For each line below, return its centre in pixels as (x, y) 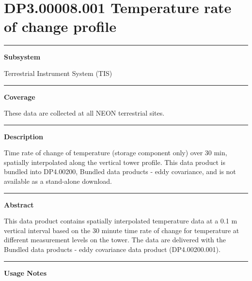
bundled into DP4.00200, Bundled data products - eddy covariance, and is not (120, 171)
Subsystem (22, 57)
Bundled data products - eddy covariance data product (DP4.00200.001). (112, 249)
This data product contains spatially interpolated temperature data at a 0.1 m (121, 221)
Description (24, 136)
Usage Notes (25, 273)
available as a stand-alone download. (58, 181)
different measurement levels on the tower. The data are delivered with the (115, 240)
